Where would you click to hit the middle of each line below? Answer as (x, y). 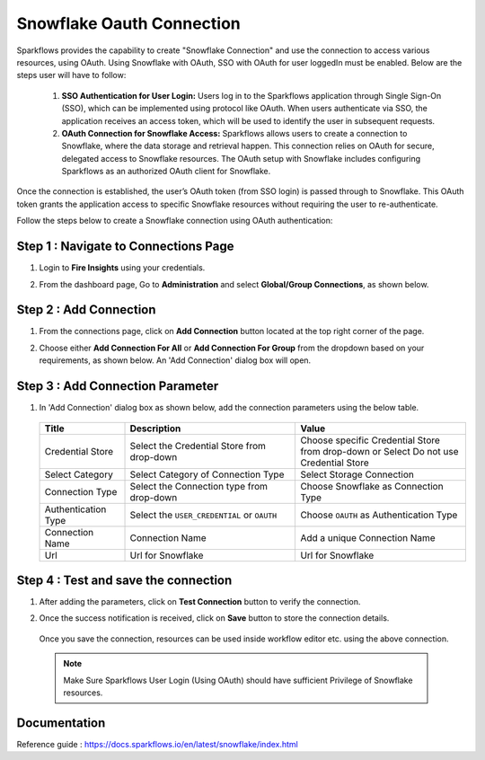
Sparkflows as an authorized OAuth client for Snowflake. (166, 172)
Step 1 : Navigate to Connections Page (125, 247)
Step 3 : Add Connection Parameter (118, 386)
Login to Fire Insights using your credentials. (122, 268)
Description (155, 429)
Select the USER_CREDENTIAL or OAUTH (203, 515)
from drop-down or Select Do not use (379, 451)
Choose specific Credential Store (370, 440)
